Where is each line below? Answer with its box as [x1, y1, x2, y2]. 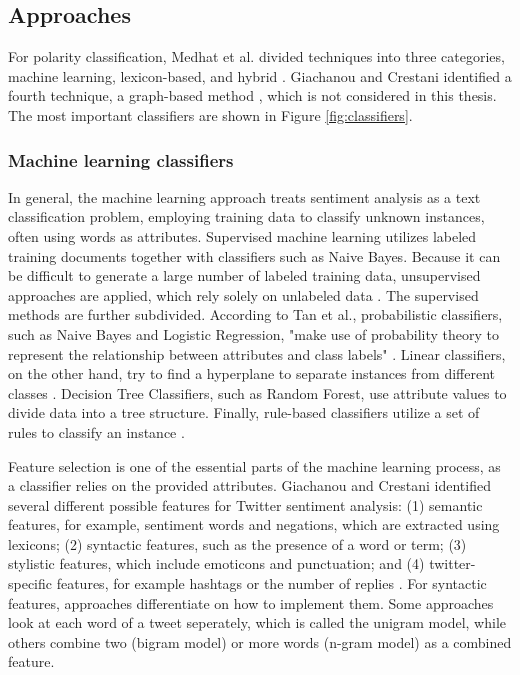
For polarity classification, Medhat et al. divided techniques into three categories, [8, 46, 505, 67]
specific [8, 573, 53, 594]
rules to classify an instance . [8, 421, 185, 442]
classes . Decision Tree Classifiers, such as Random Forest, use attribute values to [8, 382, 507, 403]
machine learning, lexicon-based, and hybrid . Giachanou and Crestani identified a [8, 65, 512, 86]
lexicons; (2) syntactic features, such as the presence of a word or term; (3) [8, 533, 467, 554]
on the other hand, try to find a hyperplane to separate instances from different [8, 363, 495, 384]
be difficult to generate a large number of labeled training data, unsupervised [8, 265, 481, 286]
